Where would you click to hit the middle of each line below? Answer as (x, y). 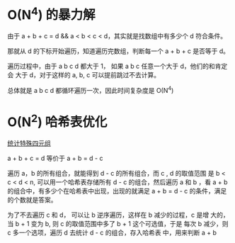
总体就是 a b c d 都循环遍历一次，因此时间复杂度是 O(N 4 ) (91, 90)
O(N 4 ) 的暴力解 (51, 14)
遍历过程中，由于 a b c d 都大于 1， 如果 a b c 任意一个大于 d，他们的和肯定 (117, 66)
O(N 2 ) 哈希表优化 (57, 121)
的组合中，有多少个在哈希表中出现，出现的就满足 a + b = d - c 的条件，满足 (117, 191)
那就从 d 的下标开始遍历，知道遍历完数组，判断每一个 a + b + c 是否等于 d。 (119, 51)
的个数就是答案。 (32, 200)
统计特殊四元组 (29, 143)
